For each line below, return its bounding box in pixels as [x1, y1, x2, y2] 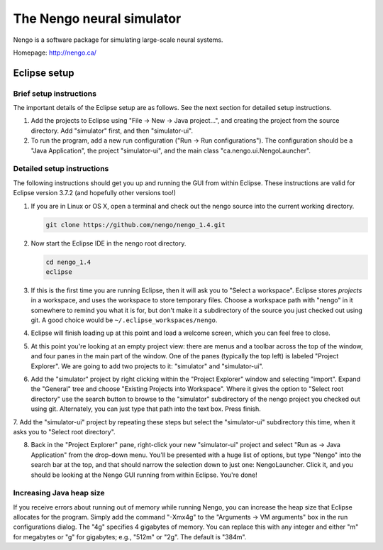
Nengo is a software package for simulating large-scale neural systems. [13, 35, 223, 44]
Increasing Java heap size [13, 488, 106, 498]
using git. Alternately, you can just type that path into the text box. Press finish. [30, 405, 262, 413]
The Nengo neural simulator [13, 11, 182, 26]
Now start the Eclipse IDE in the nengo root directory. [30, 238, 187, 248]
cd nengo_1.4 [45, 258, 91, 266]
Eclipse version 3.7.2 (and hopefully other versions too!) [13, 189, 177, 197]
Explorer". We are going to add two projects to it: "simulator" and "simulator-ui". [30, 362, 264, 370]
